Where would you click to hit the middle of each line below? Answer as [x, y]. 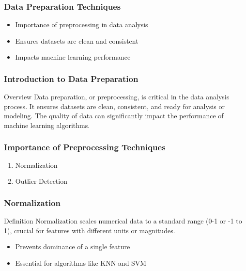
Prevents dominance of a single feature [73, 247]
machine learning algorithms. [47, 125]
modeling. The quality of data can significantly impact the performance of [114, 116]
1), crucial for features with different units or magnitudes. [90, 230]
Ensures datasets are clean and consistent [77, 40]
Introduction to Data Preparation [71, 78]
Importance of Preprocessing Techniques [85, 147]
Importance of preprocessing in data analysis [82, 24]
